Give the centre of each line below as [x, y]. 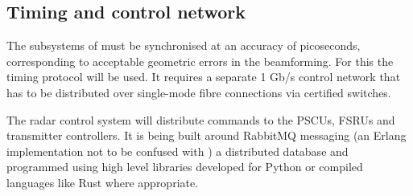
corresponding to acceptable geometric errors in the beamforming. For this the [200, 61]
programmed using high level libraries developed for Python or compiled [185, 167]
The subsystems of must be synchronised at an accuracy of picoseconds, [184, 45]
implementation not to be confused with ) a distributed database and [178, 151]
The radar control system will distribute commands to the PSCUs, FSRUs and [201, 119]
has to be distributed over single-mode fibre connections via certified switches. [199, 92]
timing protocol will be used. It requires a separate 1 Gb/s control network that [204, 77]
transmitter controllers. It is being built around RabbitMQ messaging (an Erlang [206, 135]
